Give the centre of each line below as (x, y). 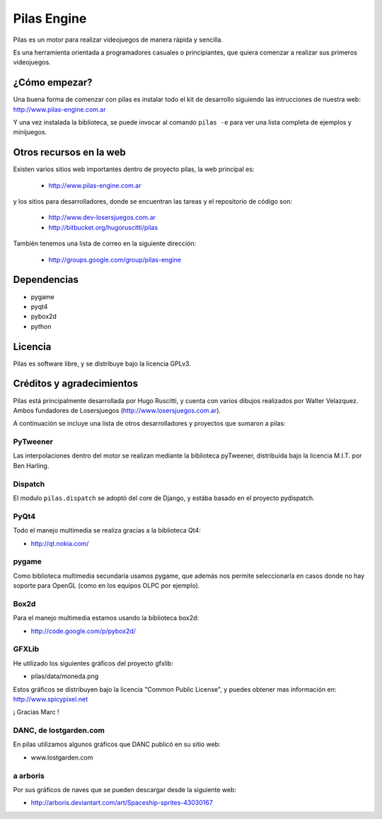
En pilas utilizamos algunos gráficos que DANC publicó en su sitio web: (117, 744)
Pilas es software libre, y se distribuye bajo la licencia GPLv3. (102, 364)
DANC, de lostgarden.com (59, 731)
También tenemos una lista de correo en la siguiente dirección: (105, 243)
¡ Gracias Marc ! (36, 712)
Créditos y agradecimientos (76, 384)
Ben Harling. (31, 465)
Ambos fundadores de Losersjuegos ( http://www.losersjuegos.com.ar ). (117, 410)
